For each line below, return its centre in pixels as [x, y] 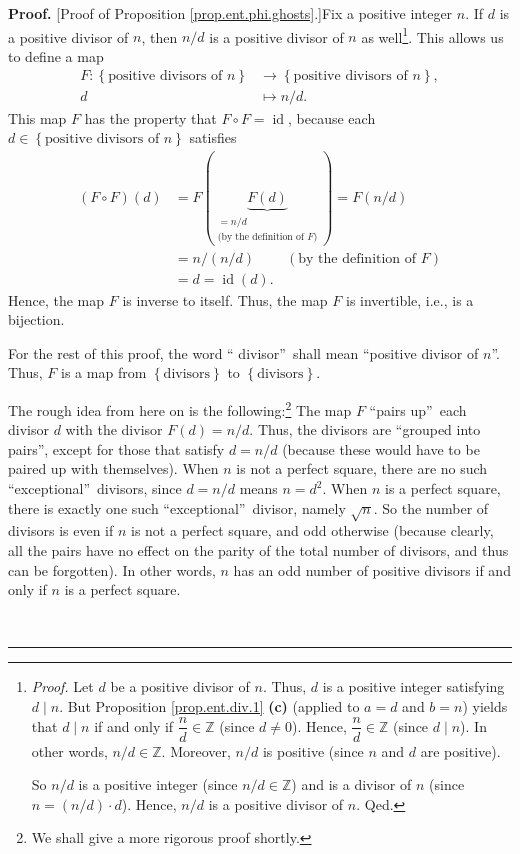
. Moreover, [196, 750]
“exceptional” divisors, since [95, 488]
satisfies [213, 137]
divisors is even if [61, 530]
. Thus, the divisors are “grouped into [365, 429]
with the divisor [114, 429]
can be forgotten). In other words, [112, 569]
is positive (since [313, 750]
